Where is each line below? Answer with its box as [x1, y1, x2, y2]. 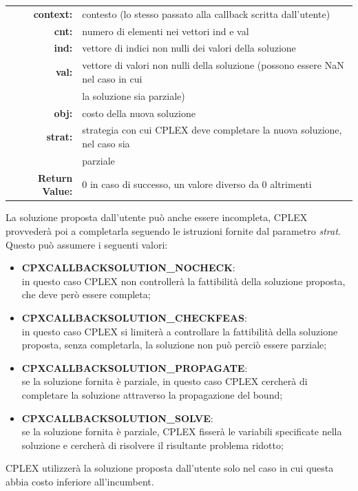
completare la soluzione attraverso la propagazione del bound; [21, 387, 283, 401]
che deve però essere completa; [21, 287, 151, 302]
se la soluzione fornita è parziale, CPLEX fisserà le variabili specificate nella [21, 424, 342, 439]
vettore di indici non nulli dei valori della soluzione [82, 41, 296, 55]
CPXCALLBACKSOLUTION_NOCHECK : [21, 260, 235, 275]
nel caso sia [82, 136, 130, 150]
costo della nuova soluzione [82, 105, 196, 120]
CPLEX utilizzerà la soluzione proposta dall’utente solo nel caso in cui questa [6, 461, 334, 475]
